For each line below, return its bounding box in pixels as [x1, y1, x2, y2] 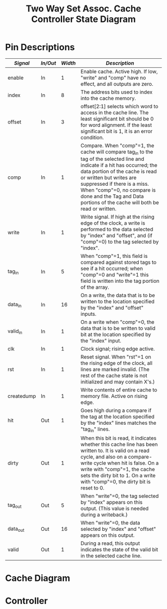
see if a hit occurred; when [80, 265, 143, 272]
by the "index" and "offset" [80, 304, 144, 311]
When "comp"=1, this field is [80, 252, 148, 259]
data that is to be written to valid [80, 325, 156, 332]
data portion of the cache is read [80, 168, 157, 175]
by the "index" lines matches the [80, 419, 157, 426]
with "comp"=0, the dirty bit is [80, 479, 151, 486]
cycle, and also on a [80, 454, 127, 461]
